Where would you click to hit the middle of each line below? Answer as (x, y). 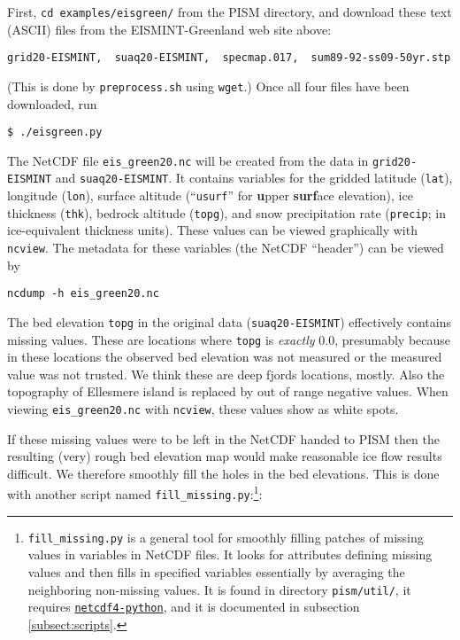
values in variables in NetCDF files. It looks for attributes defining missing (230, 554)
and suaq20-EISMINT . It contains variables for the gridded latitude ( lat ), (254, 178)
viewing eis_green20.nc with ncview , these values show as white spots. (203, 409)
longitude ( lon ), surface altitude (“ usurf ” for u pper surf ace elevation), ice (210, 195)
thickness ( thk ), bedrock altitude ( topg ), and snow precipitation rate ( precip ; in (226, 212)
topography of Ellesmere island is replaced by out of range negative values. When (228, 391)
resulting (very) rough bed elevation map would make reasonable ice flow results (225, 456)
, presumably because (393, 339)
